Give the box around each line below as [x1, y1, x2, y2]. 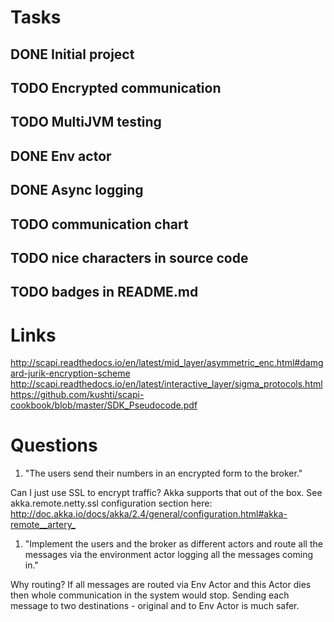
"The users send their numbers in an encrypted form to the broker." [24, 467, 303, 480]
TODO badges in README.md [10, 284, 199, 301]
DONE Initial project [10, 46, 135, 63]
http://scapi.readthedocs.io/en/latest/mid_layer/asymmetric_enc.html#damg [10, 357, 324, 369]
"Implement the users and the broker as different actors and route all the [24, 538, 323, 550]
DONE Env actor [10, 147, 112, 165]
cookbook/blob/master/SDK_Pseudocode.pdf [10, 399, 198, 411]
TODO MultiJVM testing [10, 114, 162, 131]
